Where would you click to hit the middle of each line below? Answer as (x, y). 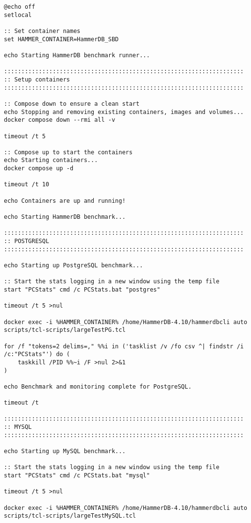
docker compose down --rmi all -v (60, 120)
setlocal (18, 15)
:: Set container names (42, 31)
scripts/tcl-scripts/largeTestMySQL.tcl (70, 516)
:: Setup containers (37, 79)
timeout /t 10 (27, 185)
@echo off (20, 7)
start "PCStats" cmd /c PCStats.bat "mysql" (77, 476)
